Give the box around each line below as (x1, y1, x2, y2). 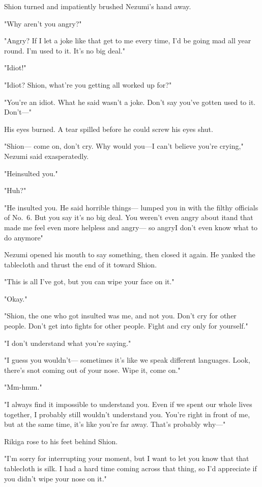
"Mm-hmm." (4, 382, 42, 392)
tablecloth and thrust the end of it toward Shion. (4, 259, 157, 269)
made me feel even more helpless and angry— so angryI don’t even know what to (4, 222, 258, 232)
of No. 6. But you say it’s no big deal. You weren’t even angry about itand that (4, 212, 253, 223)
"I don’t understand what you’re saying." (4, 337, 131, 348)
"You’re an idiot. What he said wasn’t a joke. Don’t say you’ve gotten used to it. (4, 96, 256, 107)
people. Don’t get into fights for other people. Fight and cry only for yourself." (4, 320, 248, 331)
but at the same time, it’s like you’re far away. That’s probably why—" (4, 419, 226, 429)
